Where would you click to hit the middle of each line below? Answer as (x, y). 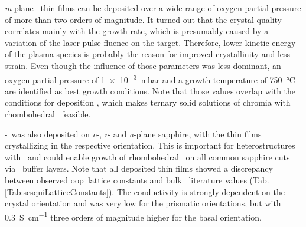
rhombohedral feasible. (48, 114)
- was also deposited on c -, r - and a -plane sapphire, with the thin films (133, 134)
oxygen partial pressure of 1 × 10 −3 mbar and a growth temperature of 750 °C (150, 78)
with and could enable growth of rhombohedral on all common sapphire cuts (147, 157)
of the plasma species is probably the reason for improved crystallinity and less (148, 54)
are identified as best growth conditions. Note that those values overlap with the (150, 91)
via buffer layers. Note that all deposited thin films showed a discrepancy (139, 168)
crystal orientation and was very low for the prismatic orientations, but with (143, 203)
